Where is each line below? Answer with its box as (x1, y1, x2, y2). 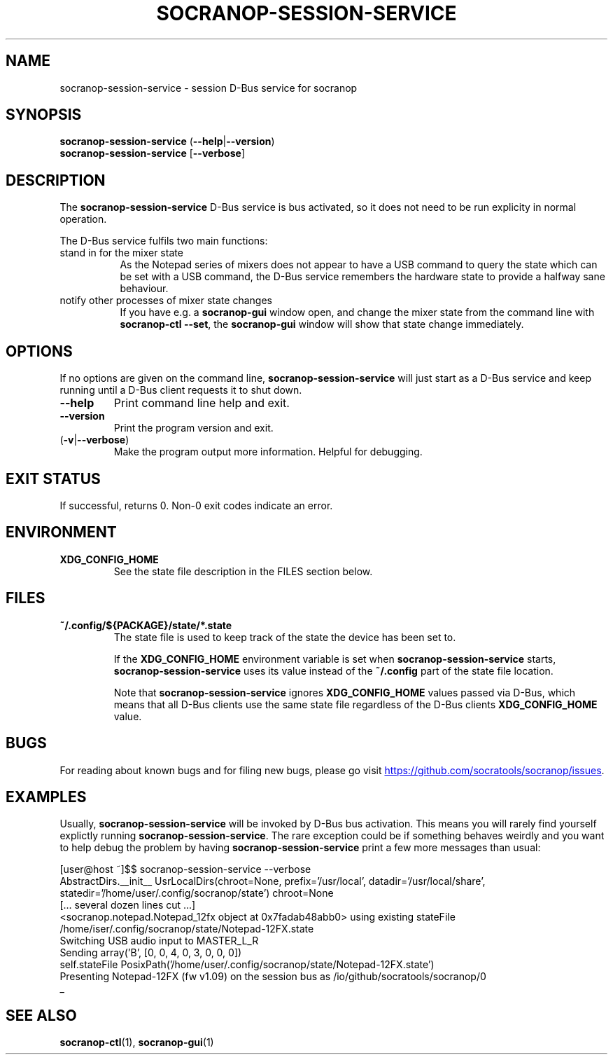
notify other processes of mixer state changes (59, 294, 272, 307)
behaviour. (120, 282, 169, 295)
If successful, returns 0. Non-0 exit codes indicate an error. (59, 499, 333, 511)
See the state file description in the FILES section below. (113, 565, 373, 577)
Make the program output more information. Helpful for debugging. (113, 446, 423, 458)
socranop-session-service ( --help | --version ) (59, 135, 275, 148)
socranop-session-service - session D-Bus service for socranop (59, 81, 358, 94)
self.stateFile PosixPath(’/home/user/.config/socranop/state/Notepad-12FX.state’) (59, 958, 435, 971)
